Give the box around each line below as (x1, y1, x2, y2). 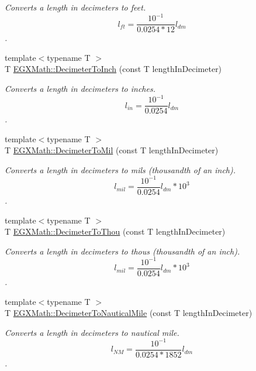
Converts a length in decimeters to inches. (5, 82, 155, 94)
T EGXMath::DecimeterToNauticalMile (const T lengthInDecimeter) (5, 307, 252, 319)
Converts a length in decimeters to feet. (5, 1, 146, 13)
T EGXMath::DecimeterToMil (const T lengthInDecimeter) (5, 144, 219, 156)
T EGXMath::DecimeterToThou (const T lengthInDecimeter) (5, 225, 226, 238)
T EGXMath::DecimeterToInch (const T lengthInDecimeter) (5, 63, 222, 75)
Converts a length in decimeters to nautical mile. (5, 326, 179, 338)
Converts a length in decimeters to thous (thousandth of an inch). (5, 245, 240, 257)
